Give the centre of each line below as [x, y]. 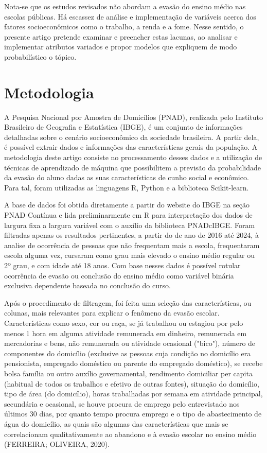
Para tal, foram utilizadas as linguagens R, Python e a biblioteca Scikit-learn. [127, 187]
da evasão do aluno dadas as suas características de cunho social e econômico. [127, 177]
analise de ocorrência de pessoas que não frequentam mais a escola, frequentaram [132, 245]
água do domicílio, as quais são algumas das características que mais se [116, 423]
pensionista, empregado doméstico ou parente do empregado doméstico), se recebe [133, 363]
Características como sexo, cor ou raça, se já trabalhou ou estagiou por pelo [124, 323]
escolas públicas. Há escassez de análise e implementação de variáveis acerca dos [130, 16]
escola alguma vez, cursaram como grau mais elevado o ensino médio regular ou [129, 255]
